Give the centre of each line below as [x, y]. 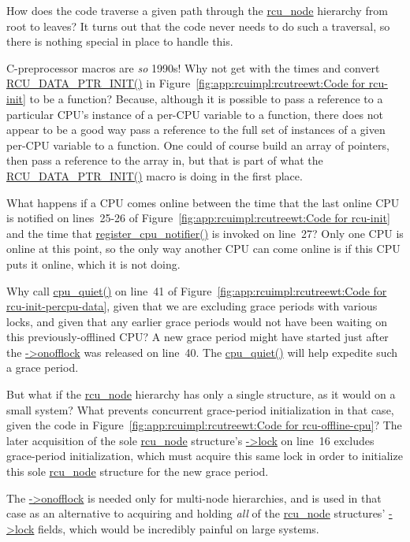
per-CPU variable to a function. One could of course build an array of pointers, [198, 145]
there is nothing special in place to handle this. [120, 41]
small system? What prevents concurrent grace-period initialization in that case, [200, 409]
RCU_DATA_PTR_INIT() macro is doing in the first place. [155, 175]
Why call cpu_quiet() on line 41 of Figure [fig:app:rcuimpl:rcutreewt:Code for [197, 290]
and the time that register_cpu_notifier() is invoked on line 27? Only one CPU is [205, 233]
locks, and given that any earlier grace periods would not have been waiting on [197, 321]
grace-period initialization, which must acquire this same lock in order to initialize [205, 456]
